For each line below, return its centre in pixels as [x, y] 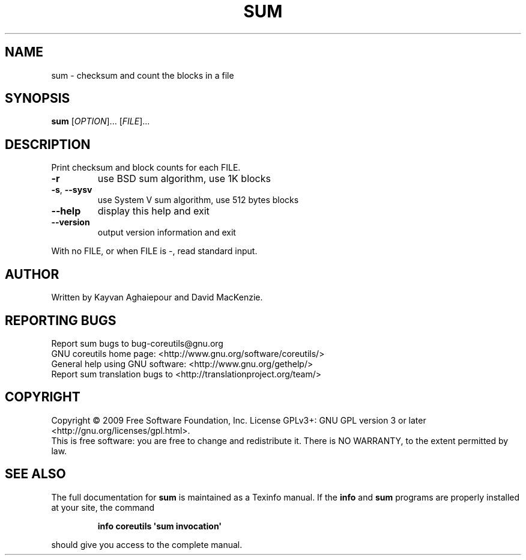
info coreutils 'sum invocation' [160, 526]
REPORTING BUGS [61, 320]
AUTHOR [32, 274]
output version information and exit [167, 233]
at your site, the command [103, 507]
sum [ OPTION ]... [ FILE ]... [101, 121]
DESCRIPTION [48, 144]
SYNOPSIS [38, 99]
